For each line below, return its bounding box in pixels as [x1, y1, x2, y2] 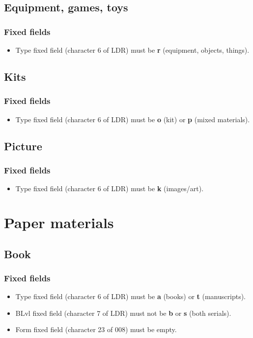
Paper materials [4, 212, 114, 232]
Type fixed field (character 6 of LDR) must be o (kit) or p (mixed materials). [15, 114, 250, 124]
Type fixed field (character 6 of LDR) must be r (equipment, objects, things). [15, 45, 250, 55]
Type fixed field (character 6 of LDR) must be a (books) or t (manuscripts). [15, 291, 246, 302]
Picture [4, 138, 42, 153]
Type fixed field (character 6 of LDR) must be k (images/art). [15, 183, 204, 194]
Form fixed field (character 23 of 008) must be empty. [15, 324, 177, 335]
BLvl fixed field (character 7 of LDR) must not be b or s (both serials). [15, 307, 231, 318]
